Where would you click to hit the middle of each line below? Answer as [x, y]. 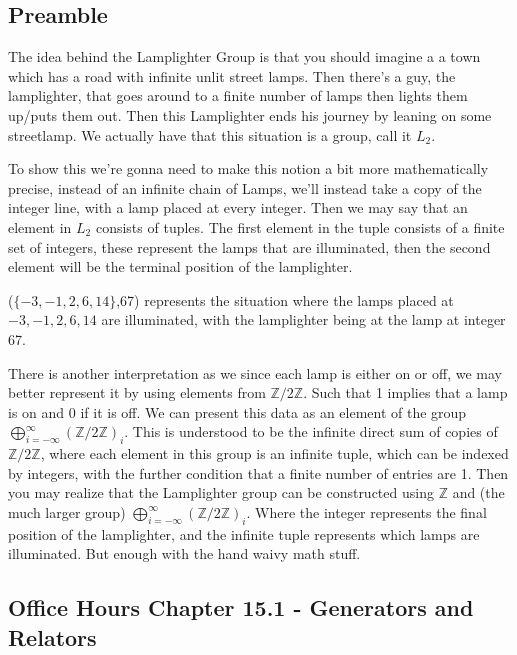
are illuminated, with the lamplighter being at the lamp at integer [303, 319]
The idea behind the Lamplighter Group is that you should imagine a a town [244, 56]
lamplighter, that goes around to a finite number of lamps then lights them [238, 95]
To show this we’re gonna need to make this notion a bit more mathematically [248, 168]
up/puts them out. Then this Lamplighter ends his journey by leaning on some [250, 114]
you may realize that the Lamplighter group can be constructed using [221, 492]
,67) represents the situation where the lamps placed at [285, 299]
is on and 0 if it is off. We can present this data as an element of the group [237, 411]
